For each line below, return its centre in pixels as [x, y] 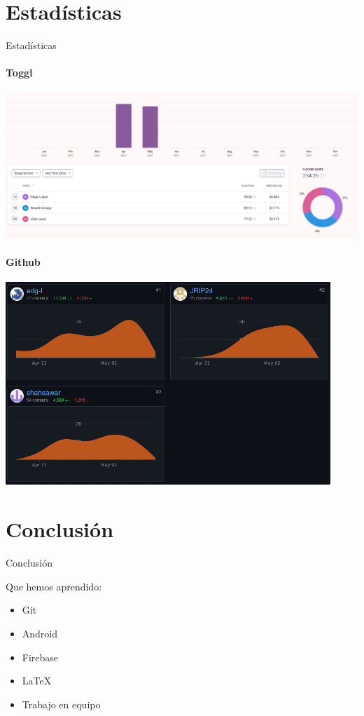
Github [23, 261]
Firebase [40, 657]
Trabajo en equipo [61, 704]
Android [40, 633]
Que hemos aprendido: [54, 586]
